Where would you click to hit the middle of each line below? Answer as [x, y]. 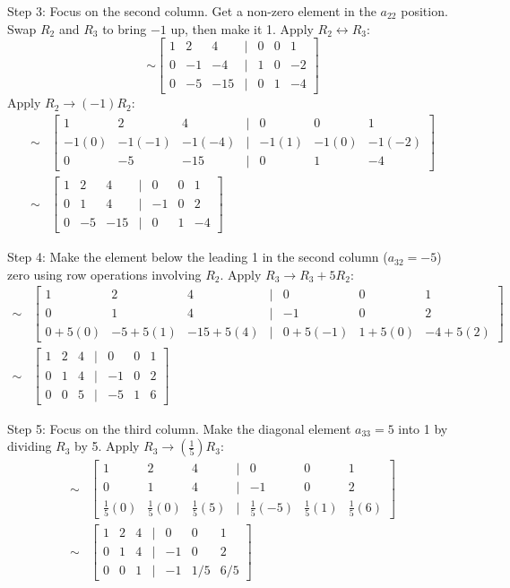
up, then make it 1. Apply [242, 28]
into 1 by [423, 428]
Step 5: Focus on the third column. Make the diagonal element [179, 428]
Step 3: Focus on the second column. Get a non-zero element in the [192, 11]
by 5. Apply [107, 446]
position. [424, 11]
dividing [30, 446]
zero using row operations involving [104, 274]
